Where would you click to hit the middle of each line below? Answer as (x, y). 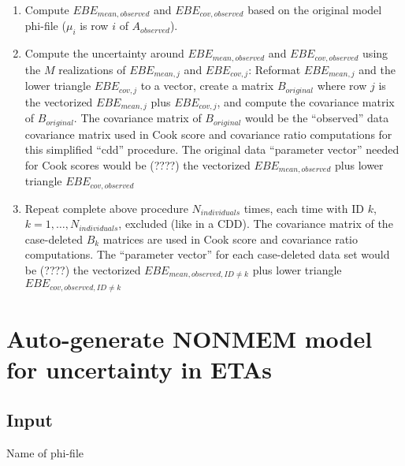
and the (377, 69)
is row (94, 26)
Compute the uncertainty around (104, 53)
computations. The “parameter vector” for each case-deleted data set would (207, 254)
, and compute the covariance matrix (306, 101)
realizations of (92, 69)
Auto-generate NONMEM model (189, 339)
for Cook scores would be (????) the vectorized (137, 164)
